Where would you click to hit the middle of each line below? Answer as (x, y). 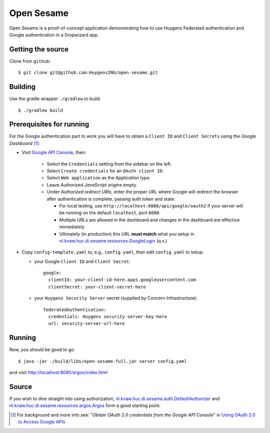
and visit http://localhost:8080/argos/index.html (58, 372)
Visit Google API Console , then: (54, 152)
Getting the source (39, 49)
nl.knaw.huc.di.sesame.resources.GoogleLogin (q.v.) (113, 240)
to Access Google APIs (42, 422)
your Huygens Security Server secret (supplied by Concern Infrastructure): (116, 298)
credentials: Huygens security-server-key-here (108, 317)
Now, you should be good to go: (42, 349)
